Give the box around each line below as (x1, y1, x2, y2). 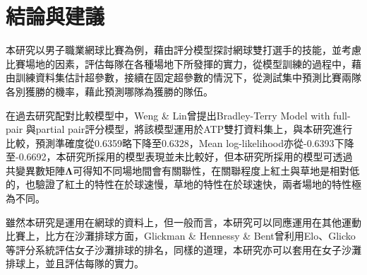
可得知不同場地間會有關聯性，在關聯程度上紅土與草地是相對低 (73, 163, 360, 177)
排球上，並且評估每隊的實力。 (6, 256, 144, 271)
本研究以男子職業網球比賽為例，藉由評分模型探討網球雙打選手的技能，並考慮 (6, 42, 361, 57)
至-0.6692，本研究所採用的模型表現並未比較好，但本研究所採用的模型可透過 (6, 149, 353, 164)
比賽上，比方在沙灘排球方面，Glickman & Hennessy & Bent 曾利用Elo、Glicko (6, 228, 356, 243)
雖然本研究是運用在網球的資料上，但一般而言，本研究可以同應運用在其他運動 (6, 214, 361, 229)
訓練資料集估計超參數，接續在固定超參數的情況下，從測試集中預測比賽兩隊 (15, 70, 361, 85)
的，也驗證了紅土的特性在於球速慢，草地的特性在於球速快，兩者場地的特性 (6, 177, 351, 192)
